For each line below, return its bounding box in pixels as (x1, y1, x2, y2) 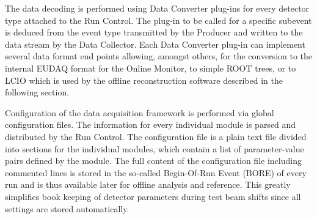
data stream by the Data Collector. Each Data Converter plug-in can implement (5, 37, 305, 50)
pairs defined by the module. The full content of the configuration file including (5, 154, 302, 167)
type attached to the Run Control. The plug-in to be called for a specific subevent (5, 13, 312, 26)
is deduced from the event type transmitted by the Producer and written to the (5, 26, 303, 39)
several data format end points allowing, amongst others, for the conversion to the (5, 50, 313, 62)
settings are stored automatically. (5, 202, 129, 215)
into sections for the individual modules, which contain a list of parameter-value (5, 142, 304, 155)
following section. (5, 86, 70, 98)
